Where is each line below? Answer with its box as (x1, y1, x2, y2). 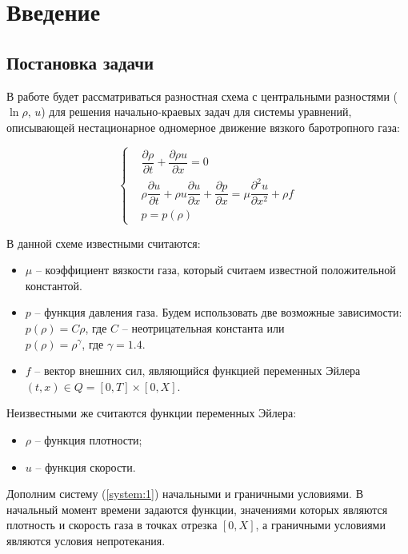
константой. (25, 277, 82, 293)
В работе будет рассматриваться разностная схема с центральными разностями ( (6, 87, 398, 104)
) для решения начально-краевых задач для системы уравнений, (41, 103, 352, 120)
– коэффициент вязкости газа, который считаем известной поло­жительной (35, 261, 396, 278)
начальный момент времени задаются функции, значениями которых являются (6, 500, 388, 517)
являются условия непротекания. (6, 532, 166, 548)
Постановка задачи (6, 50, 154, 74)
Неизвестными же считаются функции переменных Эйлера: (6, 405, 297, 421)
